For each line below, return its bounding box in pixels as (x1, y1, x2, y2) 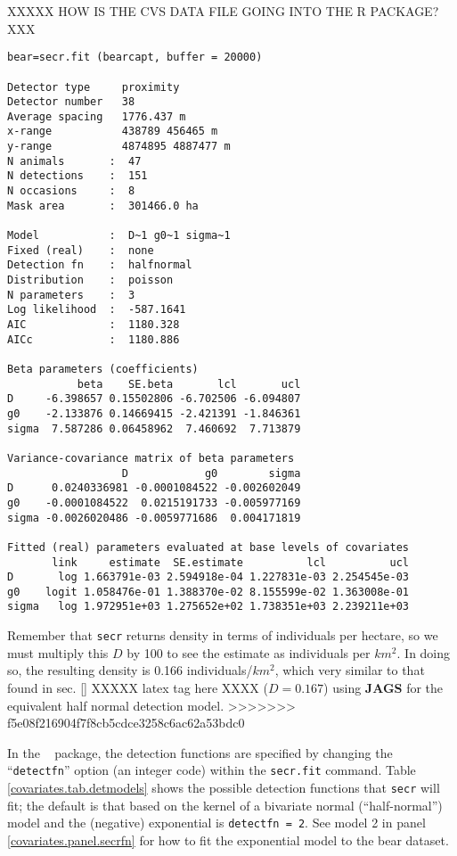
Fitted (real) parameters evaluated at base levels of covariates (7, 540, 410, 554)
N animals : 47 (7, 154, 142, 168)
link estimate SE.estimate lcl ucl (52, 556, 410, 569)
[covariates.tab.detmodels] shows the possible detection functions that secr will (7, 778, 440, 796)
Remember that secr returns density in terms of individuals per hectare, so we (7, 626, 438, 645)
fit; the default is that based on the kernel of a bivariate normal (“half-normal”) (7, 795, 443, 814)
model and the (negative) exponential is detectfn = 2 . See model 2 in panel (7, 813, 426, 832)
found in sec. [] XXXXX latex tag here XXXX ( (7, 678, 268, 696)
